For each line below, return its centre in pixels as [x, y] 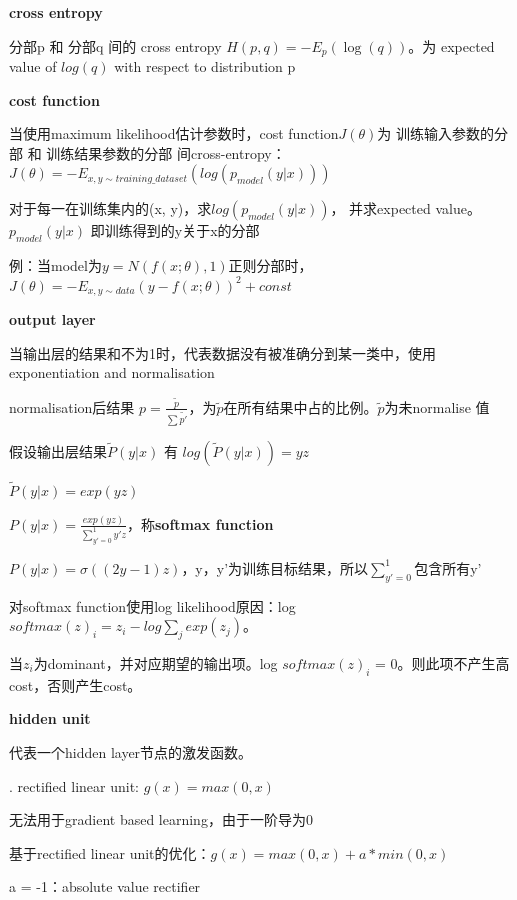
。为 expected [451, 45]
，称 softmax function [200, 523]
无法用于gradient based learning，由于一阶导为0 [161, 819]
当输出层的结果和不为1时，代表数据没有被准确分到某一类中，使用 [222, 352]
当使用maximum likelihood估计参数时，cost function [174, 133]
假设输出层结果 [58, 450]
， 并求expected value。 [405, 208]
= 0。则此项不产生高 [442, 662]
